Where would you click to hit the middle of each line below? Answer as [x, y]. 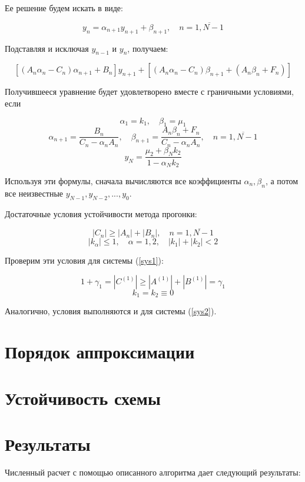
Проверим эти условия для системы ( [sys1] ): [84, 260]
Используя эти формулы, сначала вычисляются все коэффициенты [123, 180]
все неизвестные [34, 193]
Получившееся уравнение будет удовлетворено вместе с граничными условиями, [149, 92]
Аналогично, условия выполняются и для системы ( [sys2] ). [111, 311]
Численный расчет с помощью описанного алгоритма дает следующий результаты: [153, 472]
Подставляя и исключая [47, 48]
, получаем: [148, 48]
